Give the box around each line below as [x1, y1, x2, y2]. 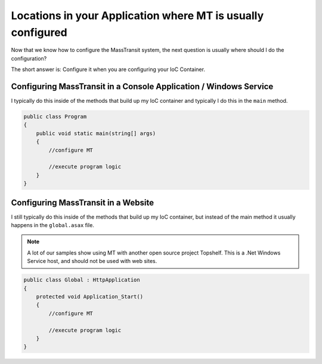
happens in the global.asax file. [11, 222, 95, 229]
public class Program [23, 114, 87, 120]
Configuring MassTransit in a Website [11, 197, 154, 207]
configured [11, 26, 68, 39]
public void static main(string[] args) [36, 130, 156, 137]
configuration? [11, 54, 47, 62]
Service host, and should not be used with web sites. [27, 258, 157, 265]
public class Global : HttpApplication [23, 277, 140, 283]
